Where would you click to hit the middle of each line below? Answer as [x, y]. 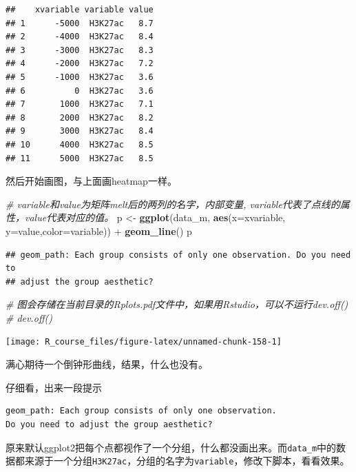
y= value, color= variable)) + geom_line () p [99, 230]
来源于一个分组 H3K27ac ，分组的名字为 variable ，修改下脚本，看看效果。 [187, 461]
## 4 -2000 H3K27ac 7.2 [80, 64]
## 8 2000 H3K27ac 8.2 [80, 117]
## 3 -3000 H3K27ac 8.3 [80, 50]
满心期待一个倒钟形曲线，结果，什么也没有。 [107, 364]
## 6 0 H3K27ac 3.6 [80, 91]
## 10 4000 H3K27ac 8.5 [80, 144]
